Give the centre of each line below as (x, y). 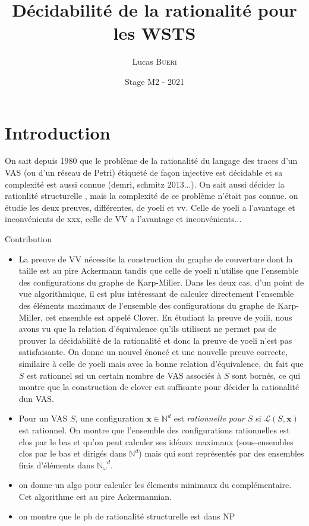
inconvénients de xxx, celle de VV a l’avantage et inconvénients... (123, 219)
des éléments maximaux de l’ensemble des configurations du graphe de (147, 305)
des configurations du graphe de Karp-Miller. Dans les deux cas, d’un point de (161, 282)
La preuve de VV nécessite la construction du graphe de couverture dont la (156, 259)
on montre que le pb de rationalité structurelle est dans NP (127, 516)
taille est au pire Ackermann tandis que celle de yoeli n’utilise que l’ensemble (159, 270)
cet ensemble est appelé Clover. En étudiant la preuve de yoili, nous (169, 317)
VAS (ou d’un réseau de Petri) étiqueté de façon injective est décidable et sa (144, 172)
